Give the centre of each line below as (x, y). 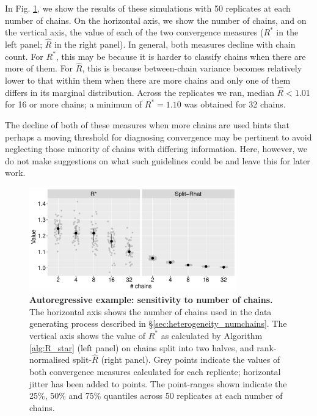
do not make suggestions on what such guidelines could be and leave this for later (158, 160)
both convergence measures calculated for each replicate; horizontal (155, 371)
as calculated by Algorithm (212, 335)
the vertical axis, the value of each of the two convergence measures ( (134, 32)
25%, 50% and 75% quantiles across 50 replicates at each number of (156, 396)
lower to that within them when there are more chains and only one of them (148, 80)
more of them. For (39, 68)
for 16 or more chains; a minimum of (74, 104)
